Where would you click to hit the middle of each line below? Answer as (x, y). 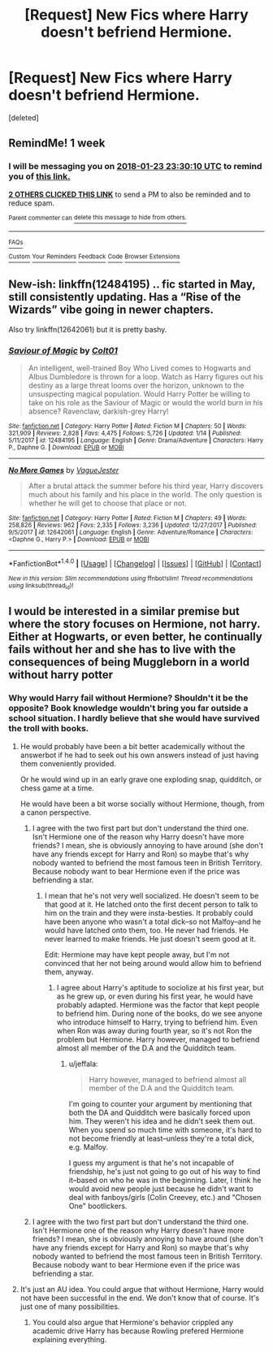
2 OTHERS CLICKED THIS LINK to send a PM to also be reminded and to (130, 194)
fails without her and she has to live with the (122, 650)
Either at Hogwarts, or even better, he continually (135, 637)
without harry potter (61, 675)
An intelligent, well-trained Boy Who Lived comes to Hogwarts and (139, 368)
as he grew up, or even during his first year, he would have (155, 996)
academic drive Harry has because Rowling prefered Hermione (138, 1331)
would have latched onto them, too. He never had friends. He (147, 930)
